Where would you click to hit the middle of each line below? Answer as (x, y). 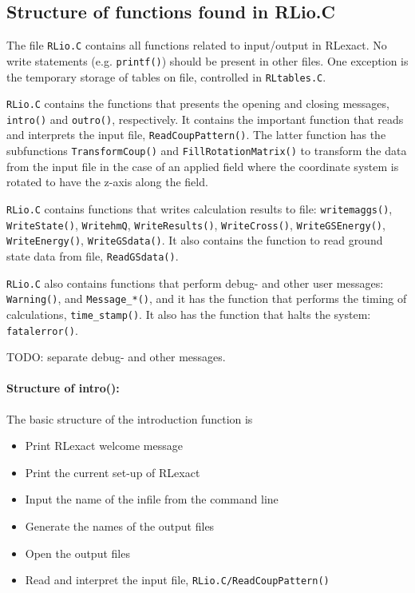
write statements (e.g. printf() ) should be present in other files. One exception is (207, 60)
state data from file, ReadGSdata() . (93, 255)
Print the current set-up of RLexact (113, 472)
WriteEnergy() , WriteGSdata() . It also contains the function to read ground (195, 240)
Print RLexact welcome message (104, 446)
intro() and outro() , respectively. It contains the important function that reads (205, 119)
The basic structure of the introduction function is (130, 418)
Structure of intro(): (63, 388)
